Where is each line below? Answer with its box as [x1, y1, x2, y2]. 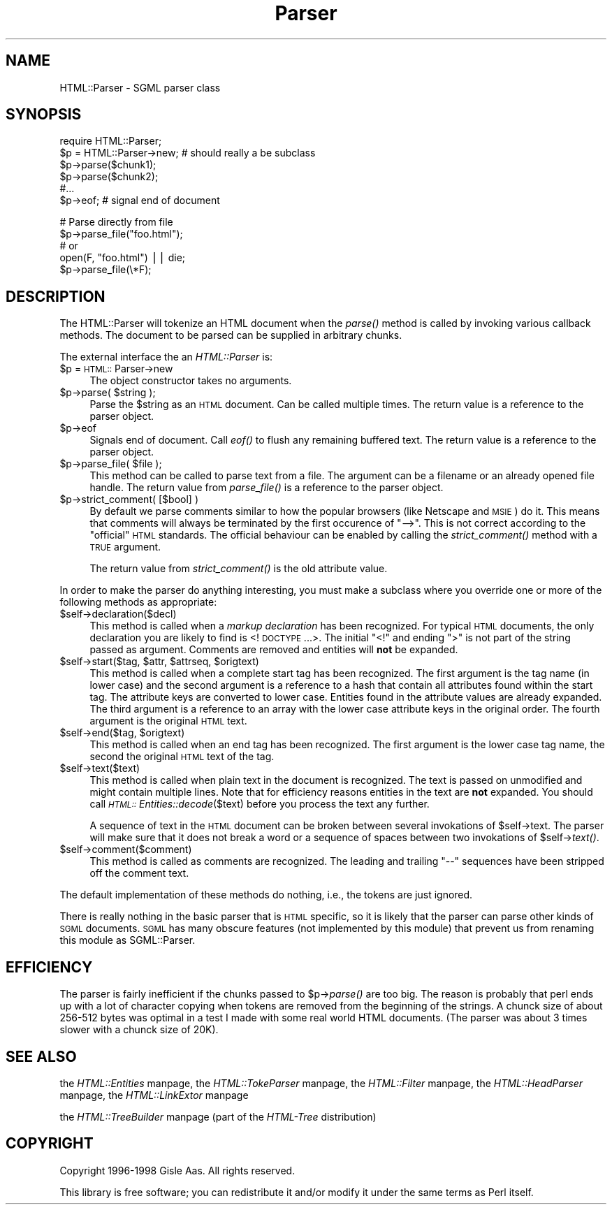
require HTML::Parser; [59, 135, 162, 147]
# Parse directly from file [59, 216, 173, 228]
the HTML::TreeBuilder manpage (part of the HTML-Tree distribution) [59, 1110, 377, 1123]
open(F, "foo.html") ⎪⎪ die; [59, 252, 186, 264]
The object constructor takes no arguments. [89, 374, 292, 387]
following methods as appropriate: [59, 596, 217, 608]
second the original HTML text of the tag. [89, 750, 275, 763]
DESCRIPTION [6, 287, 105, 305]
